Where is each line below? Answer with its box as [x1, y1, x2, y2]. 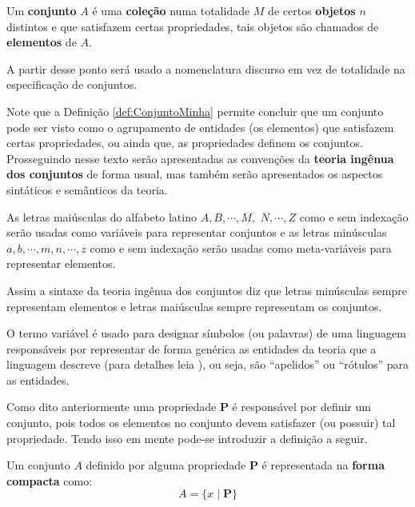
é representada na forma [261, 457, 385, 473]
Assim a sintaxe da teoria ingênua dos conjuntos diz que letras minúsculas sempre [6, 281, 407, 298]
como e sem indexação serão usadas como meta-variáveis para [90, 239, 392, 256]
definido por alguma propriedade [86, 457, 246, 473]
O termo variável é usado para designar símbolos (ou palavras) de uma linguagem [6, 325, 406, 341]
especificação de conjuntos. [6, 76, 138, 93]
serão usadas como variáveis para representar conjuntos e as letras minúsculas [6, 224, 387, 241]
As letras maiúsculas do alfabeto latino [6, 208, 197, 225]
